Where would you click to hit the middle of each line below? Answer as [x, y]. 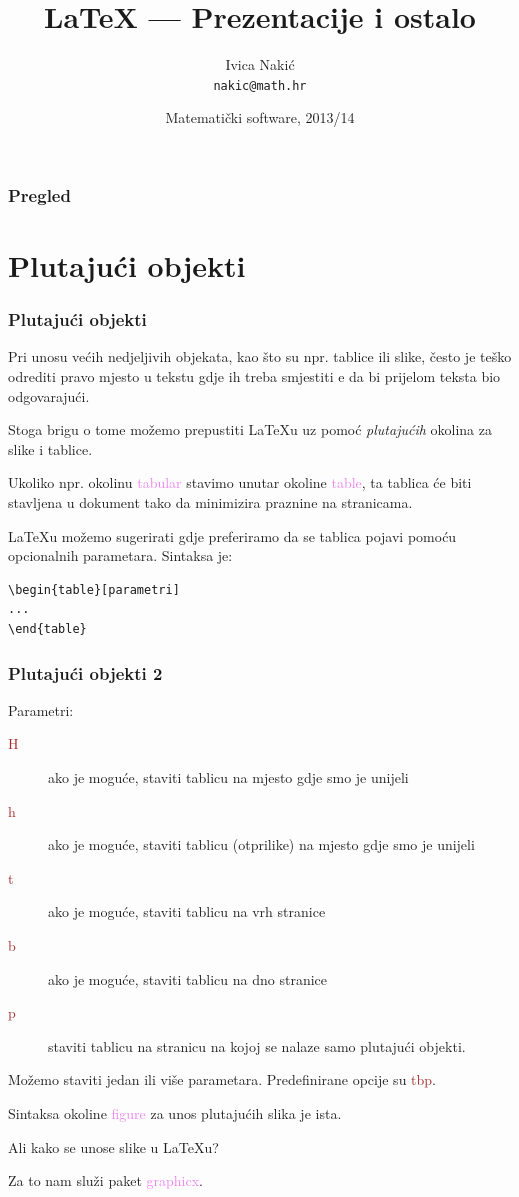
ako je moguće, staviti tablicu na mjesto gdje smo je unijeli [228, 777]
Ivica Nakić [260, 64]
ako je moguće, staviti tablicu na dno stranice [188, 978]
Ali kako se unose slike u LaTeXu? [113, 1146]
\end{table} [47, 629]
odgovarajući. [49, 395]
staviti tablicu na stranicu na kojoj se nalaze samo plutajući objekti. [257, 1045]
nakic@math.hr [260, 85]
